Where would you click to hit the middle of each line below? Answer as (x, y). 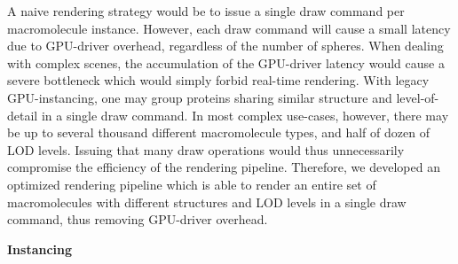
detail (23, 115)
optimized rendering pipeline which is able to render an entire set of (192, 184)
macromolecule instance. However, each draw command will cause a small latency (229, 28)
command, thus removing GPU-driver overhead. (138, 219)
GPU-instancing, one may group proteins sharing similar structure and (200, 97)
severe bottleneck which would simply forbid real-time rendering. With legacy (218, 80)
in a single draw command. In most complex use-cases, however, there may (245, 115)
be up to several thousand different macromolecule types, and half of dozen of (218, 132)
